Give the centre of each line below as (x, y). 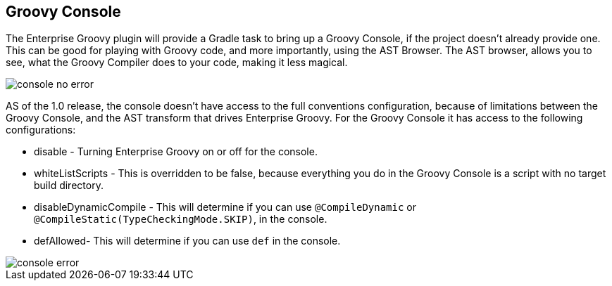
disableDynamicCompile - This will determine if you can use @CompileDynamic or (225, 207)
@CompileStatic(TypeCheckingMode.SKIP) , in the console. (181, 219)
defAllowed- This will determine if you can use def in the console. (187, 241)
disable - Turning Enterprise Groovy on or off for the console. (176, 152)
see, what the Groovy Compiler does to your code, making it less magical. (177, 63)
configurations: (41, 130)
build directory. (69, 186)
